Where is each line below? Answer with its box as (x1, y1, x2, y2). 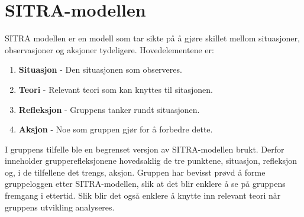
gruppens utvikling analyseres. (5, 200, 115, 213)
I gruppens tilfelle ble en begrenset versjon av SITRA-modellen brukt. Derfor (5, 142, 284, 155)
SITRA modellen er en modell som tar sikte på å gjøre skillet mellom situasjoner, (5, 32, 300, 44)
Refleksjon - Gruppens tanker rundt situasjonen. (18, 103, 200, 115)
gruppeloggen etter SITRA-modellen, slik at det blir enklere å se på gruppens (5, 177, 286, 190)
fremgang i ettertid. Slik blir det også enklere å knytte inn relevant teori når (5, 189, 281, 202)
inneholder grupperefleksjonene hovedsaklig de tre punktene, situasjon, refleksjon (5, 154, 297, 167)
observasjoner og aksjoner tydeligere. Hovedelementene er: (5, 43, 214, 56)
